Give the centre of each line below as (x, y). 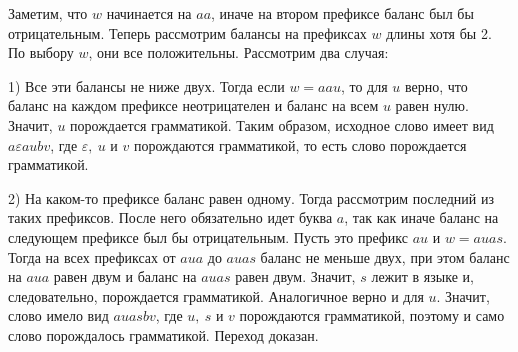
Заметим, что (48, 13)
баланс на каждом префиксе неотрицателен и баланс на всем (193, 105)
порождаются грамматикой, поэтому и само (372, 315)
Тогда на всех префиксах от (92, 256)
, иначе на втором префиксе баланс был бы (342, 13)
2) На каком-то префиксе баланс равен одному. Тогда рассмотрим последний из (251, 197)
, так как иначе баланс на (421, 217)
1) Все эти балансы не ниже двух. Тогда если (146, 85)
